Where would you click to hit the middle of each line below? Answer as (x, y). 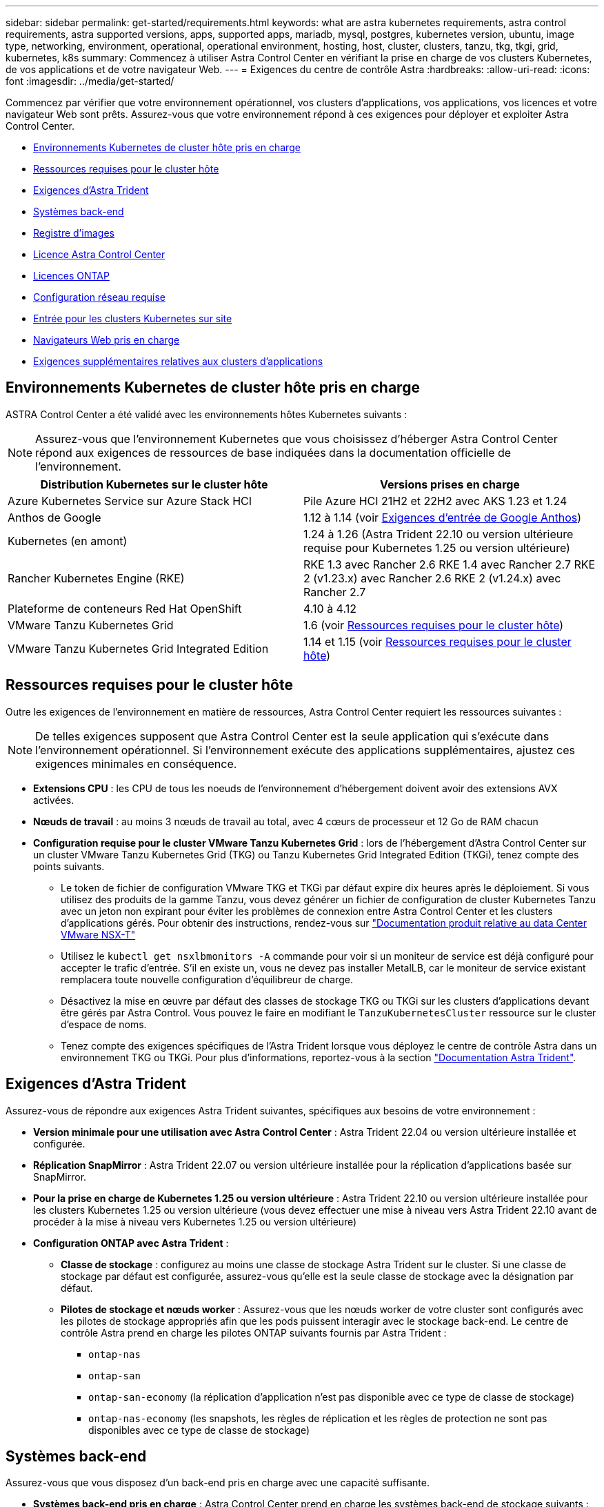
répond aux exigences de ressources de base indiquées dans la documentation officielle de (273, 452)
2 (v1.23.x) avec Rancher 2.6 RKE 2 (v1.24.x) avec (432, 578)
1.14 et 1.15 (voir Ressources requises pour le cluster (437, 641)
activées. (54, 800)
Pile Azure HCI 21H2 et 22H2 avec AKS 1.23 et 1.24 (435, 501)
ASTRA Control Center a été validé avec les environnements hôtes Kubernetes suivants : (207, 414)
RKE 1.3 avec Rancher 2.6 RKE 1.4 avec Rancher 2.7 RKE (450, 564)
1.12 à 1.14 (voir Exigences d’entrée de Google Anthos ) (443, 517)
